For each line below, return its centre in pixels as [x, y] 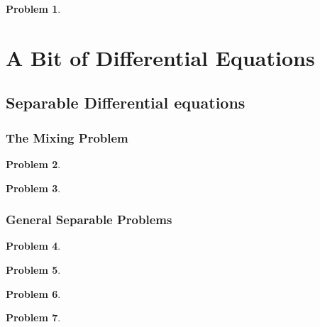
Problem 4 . [33, 246]
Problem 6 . [33, 293]
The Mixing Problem [67, 137]
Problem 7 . [33, 317]
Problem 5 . [33, 269]
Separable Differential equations [126, 102]
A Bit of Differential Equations [160, 57]
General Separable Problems [89, 220]
